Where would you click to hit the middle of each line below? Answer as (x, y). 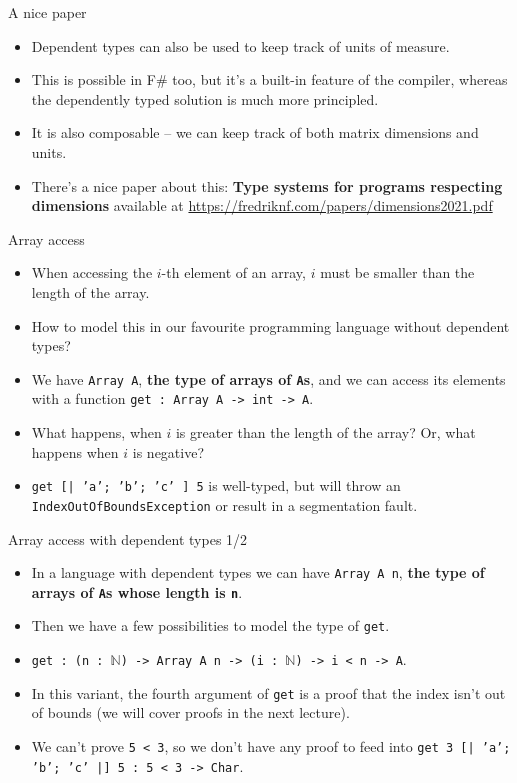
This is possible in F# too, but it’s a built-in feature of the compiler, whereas (269, 79)
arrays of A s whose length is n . (137, 591)
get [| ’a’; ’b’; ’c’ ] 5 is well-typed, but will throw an (216, 485)
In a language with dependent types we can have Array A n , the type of (258, 572)
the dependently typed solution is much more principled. (205, 98)
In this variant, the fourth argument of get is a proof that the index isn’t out (268, 692)
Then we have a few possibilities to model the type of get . (210, 625)
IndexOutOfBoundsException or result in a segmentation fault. (224, 504)
